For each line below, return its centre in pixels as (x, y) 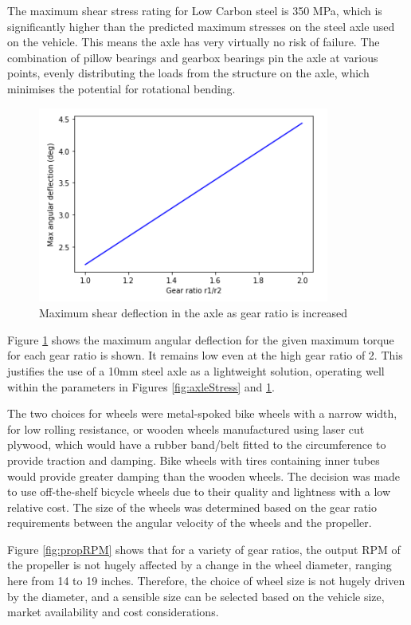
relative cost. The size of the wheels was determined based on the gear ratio (192, 507)
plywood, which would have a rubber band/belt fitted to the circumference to (197, 444)
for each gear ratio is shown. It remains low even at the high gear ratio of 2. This (205, 355)
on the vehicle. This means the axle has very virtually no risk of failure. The (194, 42)
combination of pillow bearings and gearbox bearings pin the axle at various (193, 57)
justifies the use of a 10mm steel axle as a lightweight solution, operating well (196, 370)
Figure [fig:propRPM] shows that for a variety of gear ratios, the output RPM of (204, 549)
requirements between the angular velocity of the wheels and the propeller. (190, 523)
